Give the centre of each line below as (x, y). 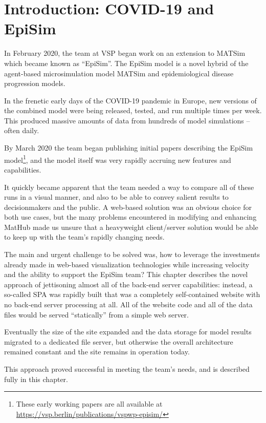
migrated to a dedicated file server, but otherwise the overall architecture (119, 341)
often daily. (22, 130)
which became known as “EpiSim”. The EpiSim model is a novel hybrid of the (126, 63)
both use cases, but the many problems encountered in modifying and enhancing (130, 217)
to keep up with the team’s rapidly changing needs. (84, 237)
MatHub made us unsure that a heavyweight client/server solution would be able (131, 227)
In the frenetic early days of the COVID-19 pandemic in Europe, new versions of (130, 100)
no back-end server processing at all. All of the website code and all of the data (128, 304)
